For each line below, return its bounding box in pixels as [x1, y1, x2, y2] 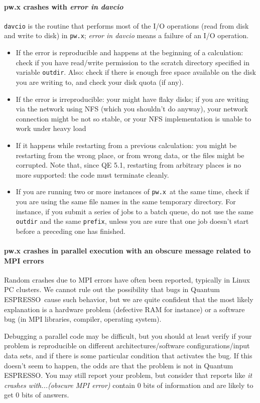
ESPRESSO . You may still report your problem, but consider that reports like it [4, 370, 252, 380]
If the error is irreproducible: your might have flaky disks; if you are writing [16, 93, 249, 104]
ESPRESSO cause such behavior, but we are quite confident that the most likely [4, 294, 253, 304]
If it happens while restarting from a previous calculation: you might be [16, 140, 237, 150]
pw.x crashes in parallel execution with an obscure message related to [4, 245, 251, 255]
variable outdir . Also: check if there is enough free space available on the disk [16, 67, 256, 77]
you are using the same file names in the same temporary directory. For [16, 196, 236, 206]
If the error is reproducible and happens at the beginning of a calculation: [16, 47, 243, 58]
